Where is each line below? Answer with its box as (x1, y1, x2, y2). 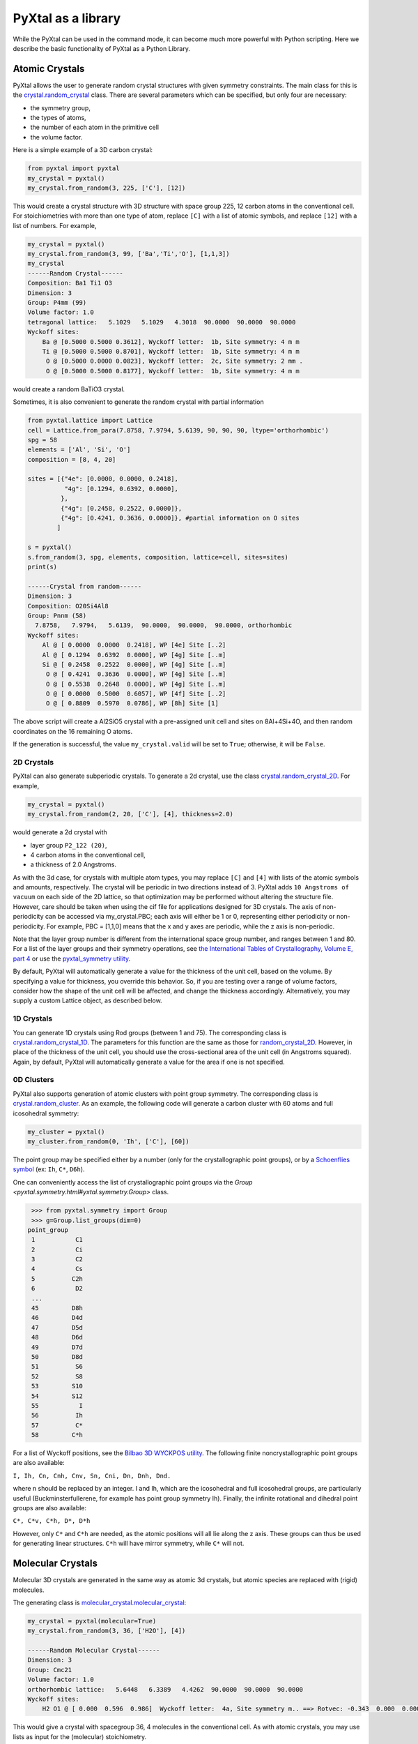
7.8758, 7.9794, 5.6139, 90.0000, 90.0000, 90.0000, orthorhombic (35, 622, 293, 629)
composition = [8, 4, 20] (27, 456, 116, 463)
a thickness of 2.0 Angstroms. (30, 860, 116, 869)
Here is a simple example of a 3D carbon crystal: (13, 146, 153, 154)
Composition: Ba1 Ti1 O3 (27, 279, 113, 287)
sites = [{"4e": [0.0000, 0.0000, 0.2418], (27, 475, 179, 483)
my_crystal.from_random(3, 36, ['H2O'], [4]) (27, 1627, 186, 1635)
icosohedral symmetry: (13, 1109, 79, 1118)
